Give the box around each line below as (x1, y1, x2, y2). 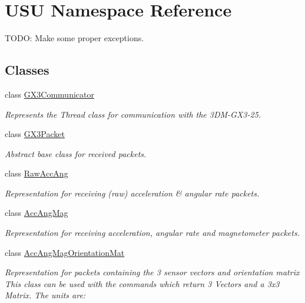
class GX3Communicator (5, 88, 94, 100)
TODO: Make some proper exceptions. (5, 32, 144, 44)
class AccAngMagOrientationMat (5, 246, 125, 258)
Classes (5, 61, 49, 79)
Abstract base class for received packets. (5, 147, 147, 159)
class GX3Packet (5, 128, 65, 140)
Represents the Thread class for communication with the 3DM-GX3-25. (5, 108, 261, 120)
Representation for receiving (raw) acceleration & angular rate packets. (5, 187, 260, 199)
